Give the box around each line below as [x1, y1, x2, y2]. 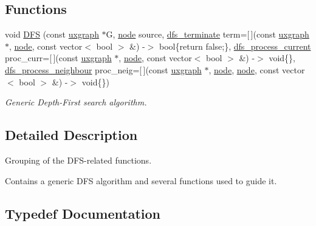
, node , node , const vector [208, 63, 305, 76]
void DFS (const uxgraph [5, 28, 99, 41]
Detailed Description [5, 125, 138, 144]
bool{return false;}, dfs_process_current [159, 39, 311, 52]
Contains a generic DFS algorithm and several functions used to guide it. [5, 174, 277, 187]
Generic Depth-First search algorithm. [5, 96, 147, 108]
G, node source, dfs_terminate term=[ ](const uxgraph [106, 28, 309, 41]
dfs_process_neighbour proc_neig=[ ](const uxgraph [5, 63, 202, 76]
